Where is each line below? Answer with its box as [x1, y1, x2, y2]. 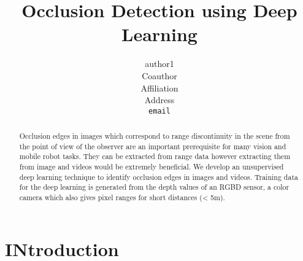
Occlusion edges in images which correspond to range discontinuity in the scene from [19, 131, 290, 141]
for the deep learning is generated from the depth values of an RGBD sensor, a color [19, 182, 290, 192]
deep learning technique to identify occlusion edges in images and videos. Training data [19, 171, 298, 182]
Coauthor [142, 69, 177, 82]
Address [144, 93, 175, 106]
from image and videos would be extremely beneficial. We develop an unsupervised [19, 162, 284, 172]
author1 [145, 57, 174, 70]
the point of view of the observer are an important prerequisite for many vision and [19, 141, 286, 151]
